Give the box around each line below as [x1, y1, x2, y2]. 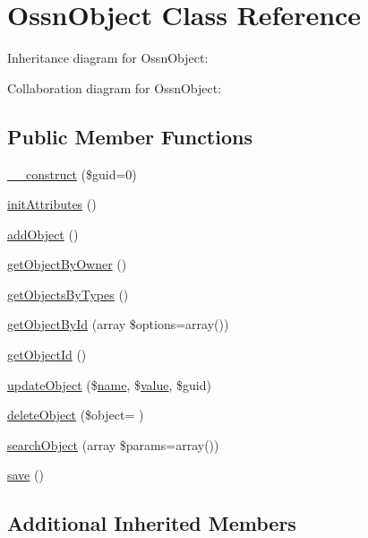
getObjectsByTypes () [7, 284, 129, 303]
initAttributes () [7, 195, 97, 213]
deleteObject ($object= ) [7, 405, 144, 424]
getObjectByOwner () [7, 255, 127, 273]
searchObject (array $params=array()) [7, 435, 219, 454]
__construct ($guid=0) [7, 164, 137, 183]
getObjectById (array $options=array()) [7, 315, 229, 334]
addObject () [7, 224, 79, 243]
